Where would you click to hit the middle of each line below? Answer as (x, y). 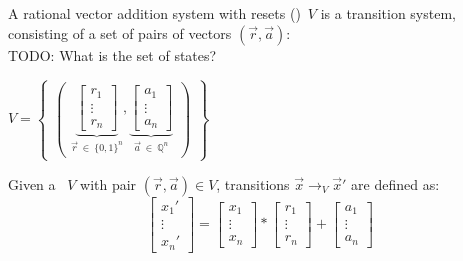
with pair (108, 183)
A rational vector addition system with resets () (154, 12)
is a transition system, (388, 12)
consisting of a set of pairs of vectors (120, 32)
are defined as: (395, 183)
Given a (32, 183)
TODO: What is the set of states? (112, 54)
